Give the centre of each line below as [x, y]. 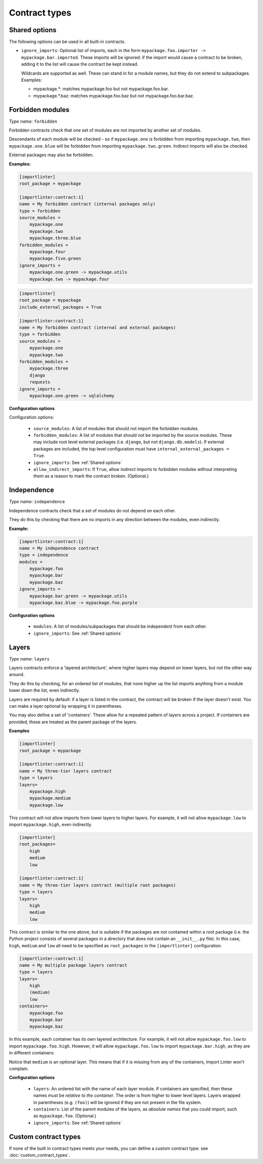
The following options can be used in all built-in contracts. [67, 42]
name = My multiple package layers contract [73, 965]
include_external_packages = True [60, 307]
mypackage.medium [50, 798]
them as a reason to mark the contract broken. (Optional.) [91, 476]
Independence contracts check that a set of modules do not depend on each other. [93, 510]
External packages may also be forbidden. [51, 155]
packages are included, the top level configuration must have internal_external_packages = [131, 449]
